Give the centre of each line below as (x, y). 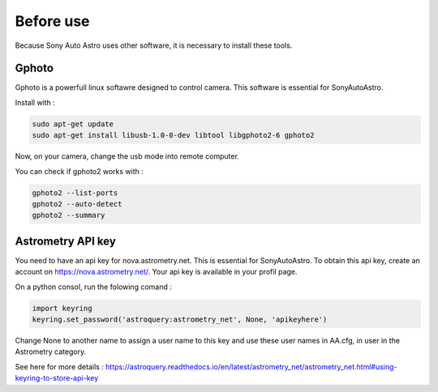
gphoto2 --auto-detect (77, 204)
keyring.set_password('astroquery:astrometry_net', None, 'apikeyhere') (180, 320)
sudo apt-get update (73, 124)
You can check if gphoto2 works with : (79, 171)
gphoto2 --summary (69, 215)
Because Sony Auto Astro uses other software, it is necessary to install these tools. (154, 45)
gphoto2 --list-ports (75, 193)
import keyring (62, 308)
